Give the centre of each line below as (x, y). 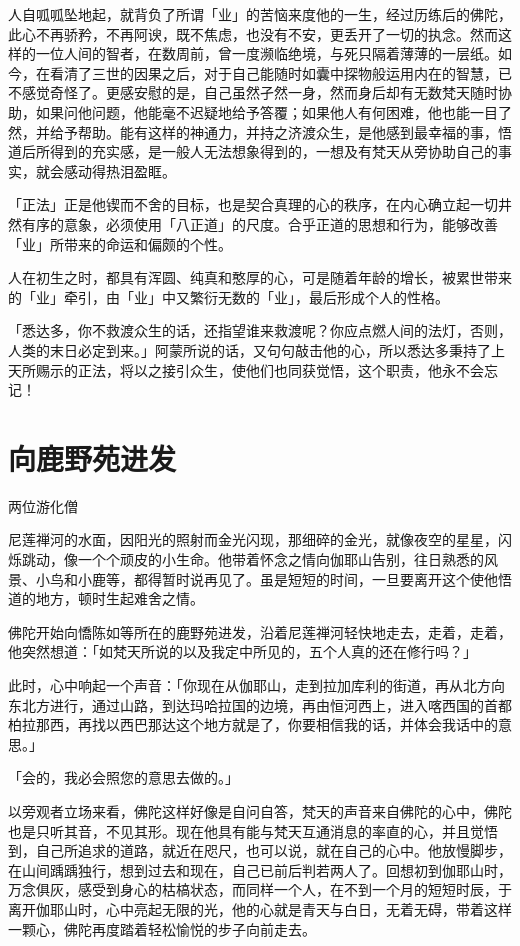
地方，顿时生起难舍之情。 (119, 598)
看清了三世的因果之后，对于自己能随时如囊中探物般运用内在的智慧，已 (280, 72)
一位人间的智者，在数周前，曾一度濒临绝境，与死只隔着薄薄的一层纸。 (266, 53)
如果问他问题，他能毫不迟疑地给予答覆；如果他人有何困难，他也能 (252, 111)
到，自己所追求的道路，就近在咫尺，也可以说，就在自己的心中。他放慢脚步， (260, 850)
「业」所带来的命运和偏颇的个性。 (120, 243)
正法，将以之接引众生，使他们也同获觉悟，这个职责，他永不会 (280, 369)
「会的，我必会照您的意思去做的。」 (123, 777)
